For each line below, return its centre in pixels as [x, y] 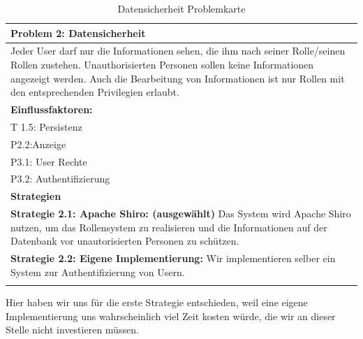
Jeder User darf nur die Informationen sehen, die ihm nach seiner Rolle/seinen [178, 51]
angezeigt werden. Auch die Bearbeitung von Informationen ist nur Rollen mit [178, 78]
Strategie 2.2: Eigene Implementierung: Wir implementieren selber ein [173, 258]
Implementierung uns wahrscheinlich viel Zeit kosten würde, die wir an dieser [171, 316]
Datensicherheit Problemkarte [181, 8]
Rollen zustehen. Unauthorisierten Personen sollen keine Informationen [162, 65]
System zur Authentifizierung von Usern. [98, 272]
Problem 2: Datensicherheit [78, 33]
